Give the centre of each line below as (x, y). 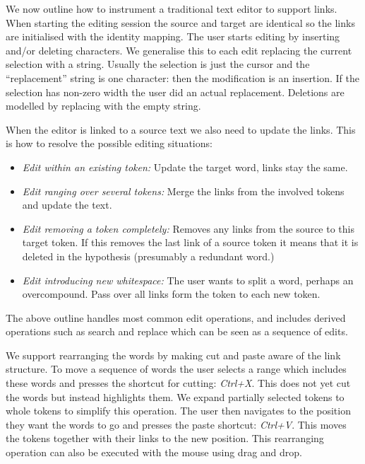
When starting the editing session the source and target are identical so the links (180, 22)
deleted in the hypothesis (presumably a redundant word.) (148, 256)
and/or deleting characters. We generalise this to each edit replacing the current (179, 50)
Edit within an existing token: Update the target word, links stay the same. (185, 167)
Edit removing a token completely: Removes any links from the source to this (188, 228)
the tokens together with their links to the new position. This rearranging (165, 438)
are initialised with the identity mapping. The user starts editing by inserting (173, 36)
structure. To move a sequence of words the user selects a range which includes (176, 369)
